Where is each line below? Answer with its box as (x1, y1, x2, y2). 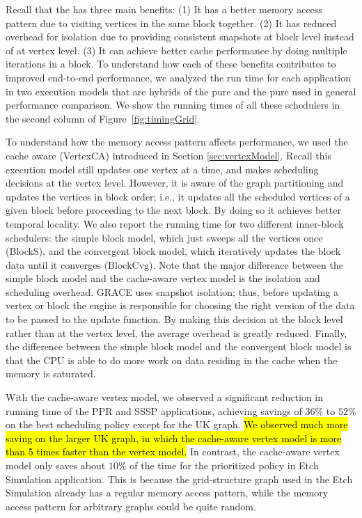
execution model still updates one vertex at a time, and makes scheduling (6, 162, 319, 176)
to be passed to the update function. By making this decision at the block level (6, 312, 343, 327)
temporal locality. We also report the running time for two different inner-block (6, 216, 344, 230)
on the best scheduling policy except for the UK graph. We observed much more (6, 417, 348, 432)
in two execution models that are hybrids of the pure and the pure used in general (6, 84, 356, 98)
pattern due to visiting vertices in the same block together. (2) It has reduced (6, 15, 337, 30)
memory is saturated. (6, 366, 96, 381)
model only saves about (6, 458, 106, 472)
